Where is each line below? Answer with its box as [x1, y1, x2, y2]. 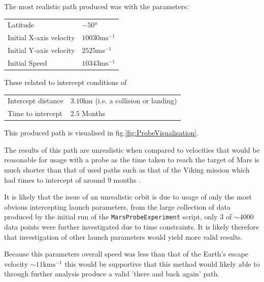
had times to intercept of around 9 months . [4, 174, 141, 185]
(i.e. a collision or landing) [95, 95, 177, 106]
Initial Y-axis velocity [8, 45, 75, 55]
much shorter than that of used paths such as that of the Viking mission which [4, 164, 250, 175]
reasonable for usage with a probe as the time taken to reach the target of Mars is [4, 154, 259, 165]
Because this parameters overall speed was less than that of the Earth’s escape [4, 248, 249, 259]
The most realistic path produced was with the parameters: [4, 1, 189, 11]
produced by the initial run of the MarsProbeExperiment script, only [4, 211, 218, 222]
